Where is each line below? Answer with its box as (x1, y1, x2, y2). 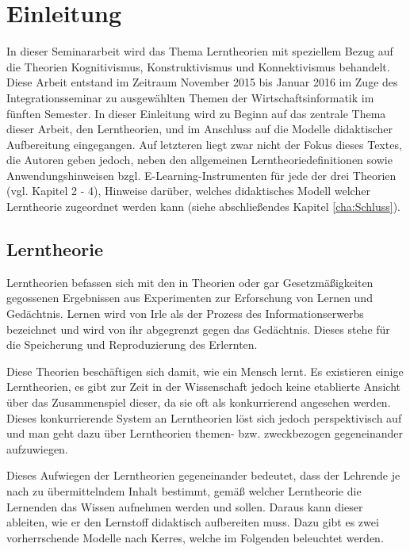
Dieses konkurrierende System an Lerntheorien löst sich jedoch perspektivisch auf (6, 409, 402, 426)
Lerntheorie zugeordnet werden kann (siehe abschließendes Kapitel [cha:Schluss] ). (6, 198, 400, 215)
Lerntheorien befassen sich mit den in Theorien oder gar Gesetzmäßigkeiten (6, 274, 374, 290)
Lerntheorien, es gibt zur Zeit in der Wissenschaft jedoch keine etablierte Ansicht (6, 378, 400, 395)
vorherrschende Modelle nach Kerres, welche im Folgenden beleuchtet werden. (6, 529, 384, 545)
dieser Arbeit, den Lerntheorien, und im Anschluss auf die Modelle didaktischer (6, 121, 393, 137)
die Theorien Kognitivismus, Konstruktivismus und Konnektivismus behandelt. (6, 58, 390, 75)
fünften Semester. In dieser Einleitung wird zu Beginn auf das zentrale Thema (6, 105, 386, 121)
